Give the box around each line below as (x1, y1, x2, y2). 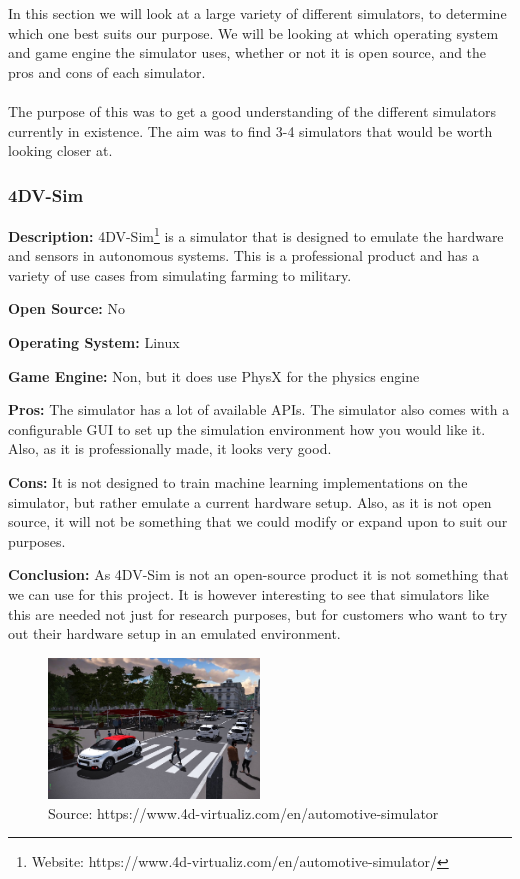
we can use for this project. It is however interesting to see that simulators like (8, 583, 489, 604)
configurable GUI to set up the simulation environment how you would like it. (8, 418, 486, 439)
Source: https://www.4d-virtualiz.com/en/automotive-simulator (48, 802, 439, 823)
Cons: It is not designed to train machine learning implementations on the (8, 471, 468, 492)
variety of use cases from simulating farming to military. (8, 264, 352, 285)
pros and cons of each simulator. (8, 61, 206, 82)
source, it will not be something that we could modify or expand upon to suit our (8, 511, 508, 532)
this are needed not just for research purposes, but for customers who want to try (8, 603, 508, 624)
